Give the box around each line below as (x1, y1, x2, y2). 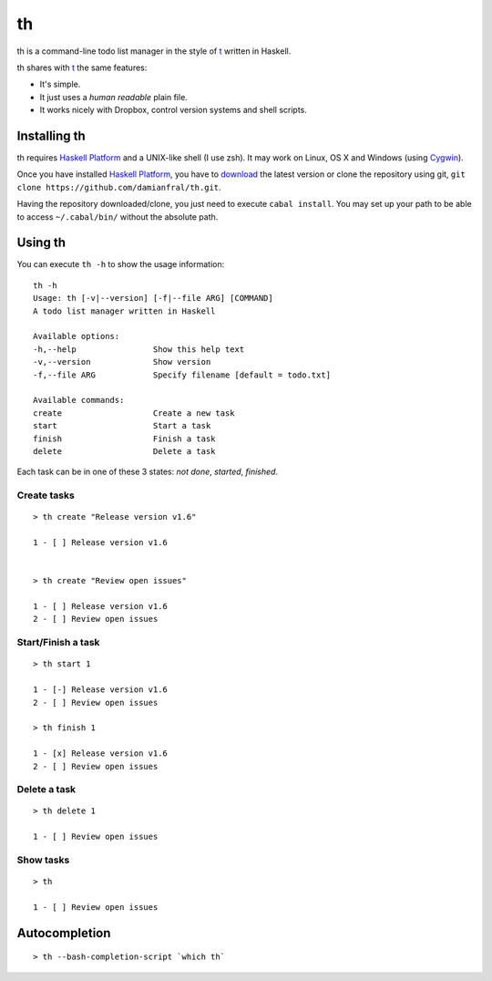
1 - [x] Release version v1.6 (33, 749, 169, 759)
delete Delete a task (33, 446, 216, 456)
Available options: (33, 331, 120, 342)
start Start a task (33, 420, 211, 431)
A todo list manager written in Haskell (33, 305, 216, 316)
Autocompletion (16, 925, 111, 941)
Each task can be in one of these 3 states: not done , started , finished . (16, 466, 278, 478)
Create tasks (16, 489, 75, 501)
